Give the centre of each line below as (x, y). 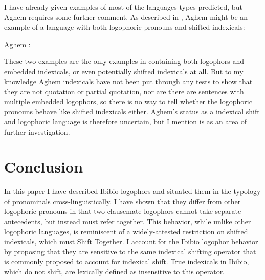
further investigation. (37, 131)
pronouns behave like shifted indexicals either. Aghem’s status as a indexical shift (132, 111)
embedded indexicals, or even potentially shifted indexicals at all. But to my (124, 71)
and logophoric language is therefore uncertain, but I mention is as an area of (126, 121)
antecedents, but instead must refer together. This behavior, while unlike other (128, 221)
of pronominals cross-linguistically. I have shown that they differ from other (123, 201)
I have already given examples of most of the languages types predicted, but (123, 7)
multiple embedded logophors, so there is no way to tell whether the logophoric (128, 101)
